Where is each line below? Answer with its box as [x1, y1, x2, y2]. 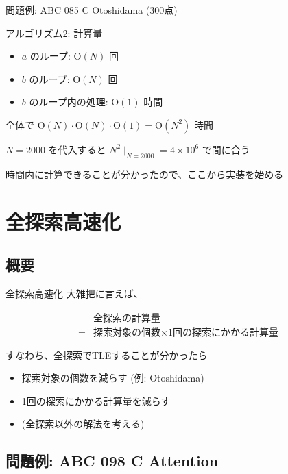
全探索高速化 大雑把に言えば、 [5, 286, 143, 300]
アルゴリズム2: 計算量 [5, 25, 103, 40]
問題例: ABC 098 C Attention [5, 450, 219, 471]
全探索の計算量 [93, 313, 161, 323]
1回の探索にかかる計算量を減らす [21, 393, 171, 408]
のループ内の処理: [29, 95, 108, 109]
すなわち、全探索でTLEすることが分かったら [5, 347, 208, 362]
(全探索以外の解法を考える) [21, 416, 145, 431]
